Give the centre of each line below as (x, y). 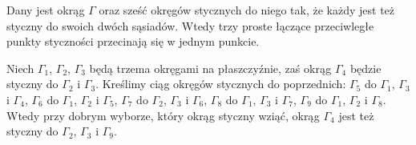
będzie (366, 68)
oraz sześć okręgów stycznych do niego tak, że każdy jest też (247, 10)
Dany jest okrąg (46, 10)
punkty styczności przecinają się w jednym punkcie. (133, 41)
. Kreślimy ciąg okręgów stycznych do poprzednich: (221, 84)
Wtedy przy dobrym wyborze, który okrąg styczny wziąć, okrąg (163, 115)
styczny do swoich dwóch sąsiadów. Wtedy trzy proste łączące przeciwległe (190, 25)
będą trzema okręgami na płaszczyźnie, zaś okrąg (210, 68)
